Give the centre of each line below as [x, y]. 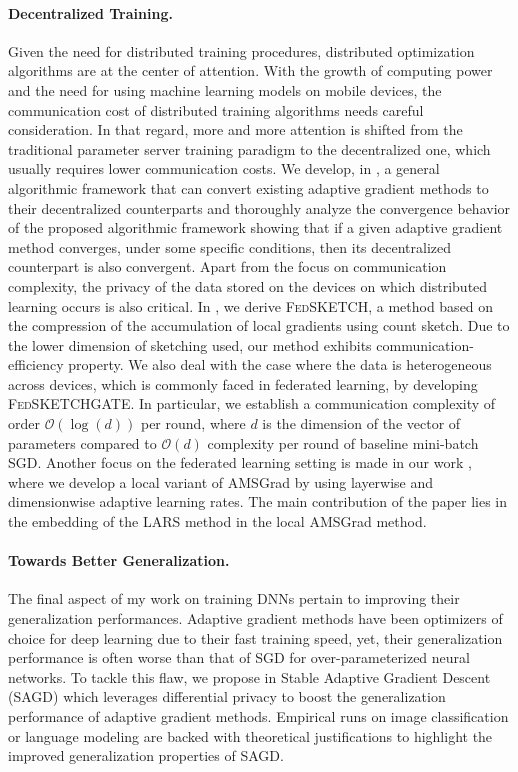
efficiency [36, 364]
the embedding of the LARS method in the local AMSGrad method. [217, 521]
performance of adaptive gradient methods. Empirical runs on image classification [258, 716]
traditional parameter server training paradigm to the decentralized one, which [249, 148]
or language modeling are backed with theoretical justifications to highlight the [250, 735]
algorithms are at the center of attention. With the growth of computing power [250, 70]
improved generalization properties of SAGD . [146, 755]
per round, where [193, 423]
